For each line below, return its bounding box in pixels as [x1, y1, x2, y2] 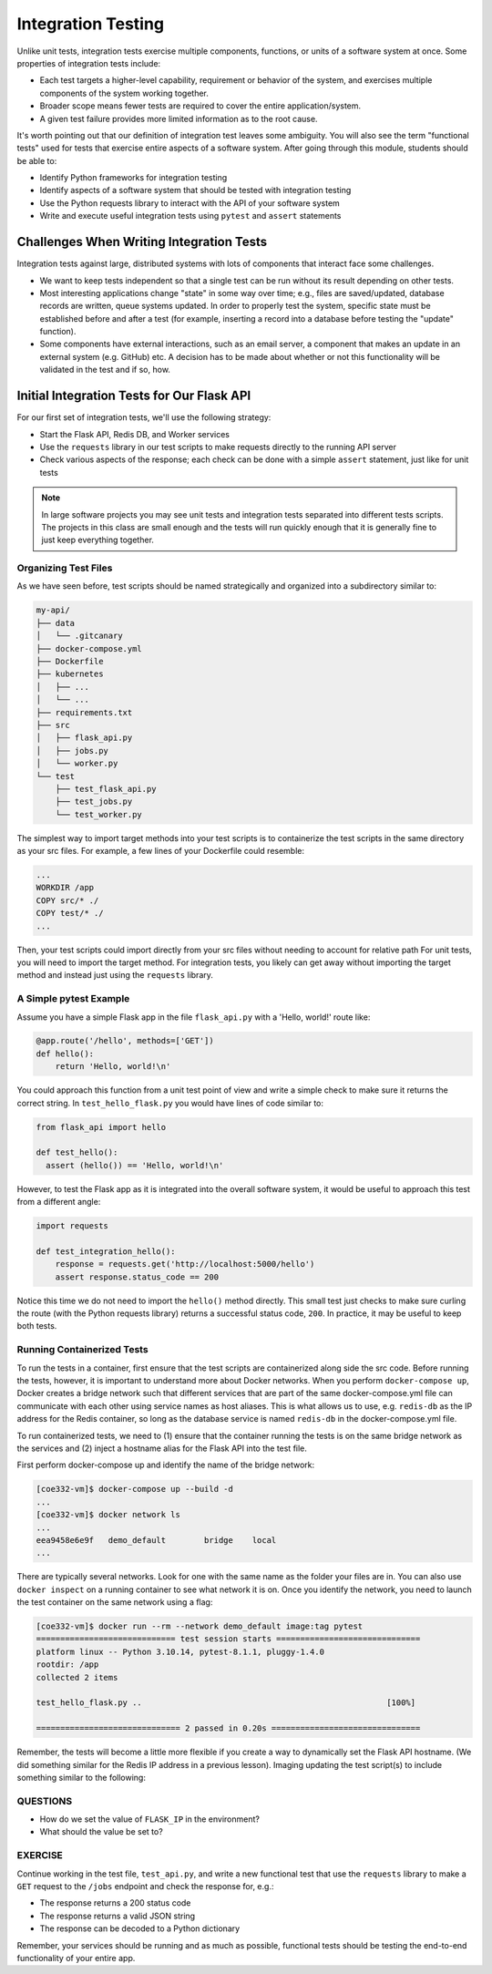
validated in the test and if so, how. [39, 365, 170, 375]
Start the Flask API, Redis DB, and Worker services [39, 428, 231, 439]
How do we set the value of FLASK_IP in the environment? [39, 1814, 260, 1825]
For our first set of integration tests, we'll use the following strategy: [16, 412, 272, 423]
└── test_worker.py [55, 809, 143, 819]
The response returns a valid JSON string [39, 1910, 196, 1921]
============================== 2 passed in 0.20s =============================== [36, 1723, 421, 1733]
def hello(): [36, 1048, 95, 1059]
